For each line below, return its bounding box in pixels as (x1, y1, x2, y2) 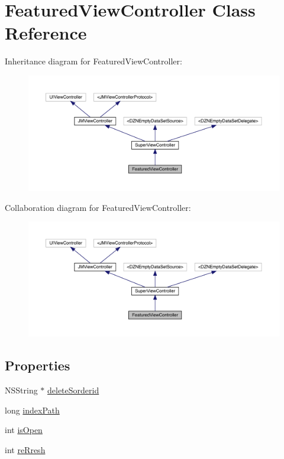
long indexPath (5, 403, 60, 416)
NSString (5, 383, 38, 396)
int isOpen (5, 424, 43, 436)
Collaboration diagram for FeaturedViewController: (5, 201, 191, 213)
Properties (5, 356, 70, 375)
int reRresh (5, 443, 46, 455)
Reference (5, 21, 87, 45)
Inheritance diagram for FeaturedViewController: (5, 55, 182, 67)
